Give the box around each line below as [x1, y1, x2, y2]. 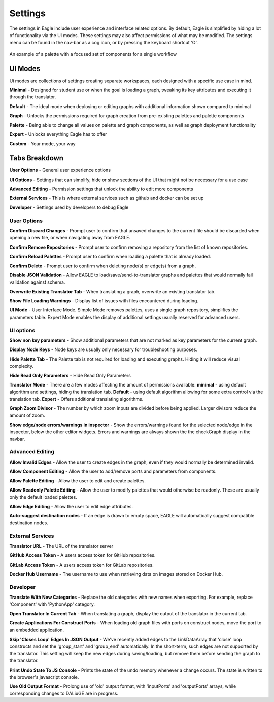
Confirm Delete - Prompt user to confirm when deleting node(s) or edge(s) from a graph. [9, 263, 196, 269]
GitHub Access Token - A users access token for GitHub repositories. [9, 552, 156, 558]
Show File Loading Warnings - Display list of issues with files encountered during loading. [9, 298, 199, 304]
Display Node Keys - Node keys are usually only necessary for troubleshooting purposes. [9, 346, 198, 353]
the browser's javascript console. [9, 674, 79, 680]
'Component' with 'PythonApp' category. [9, 601, 95, 607]
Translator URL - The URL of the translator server [9, 543, 114, 549]
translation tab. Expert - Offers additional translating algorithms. [9, 396, 144, 402]
